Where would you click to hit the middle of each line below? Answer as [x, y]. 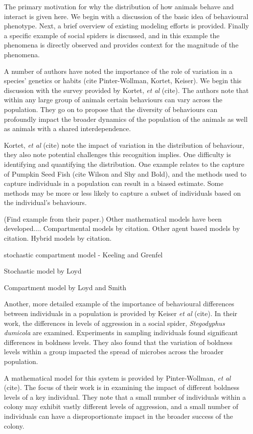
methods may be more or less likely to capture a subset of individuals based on [123, 193]
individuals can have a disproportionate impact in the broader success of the [119, 416]
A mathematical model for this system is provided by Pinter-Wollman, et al [117, 377]
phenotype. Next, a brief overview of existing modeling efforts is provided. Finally [126, 26]
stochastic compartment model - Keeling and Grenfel [83, 254]
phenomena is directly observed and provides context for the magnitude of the [121, 45]
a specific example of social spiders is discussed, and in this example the [112, 35]
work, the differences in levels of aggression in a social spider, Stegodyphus [115, 323]
